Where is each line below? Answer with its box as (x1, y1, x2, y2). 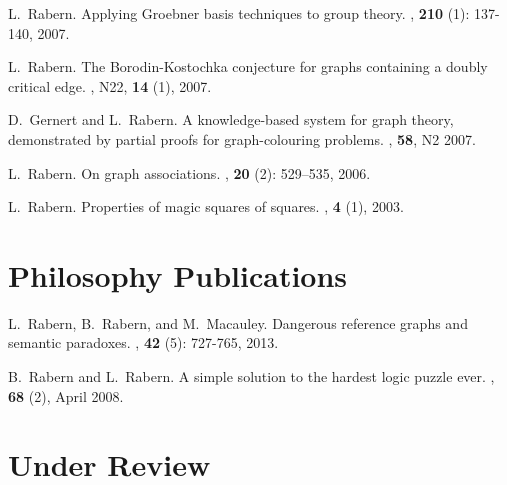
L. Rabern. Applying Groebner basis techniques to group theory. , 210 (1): (8, 3, 470, 23)
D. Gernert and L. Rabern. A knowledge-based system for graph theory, (8, 109, 454, 130)
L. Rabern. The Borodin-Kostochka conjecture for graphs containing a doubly (8, 56, 488, 77)
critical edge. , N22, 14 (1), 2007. (8, 75, 212, 96)
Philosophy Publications (8, 254, 348, 295)
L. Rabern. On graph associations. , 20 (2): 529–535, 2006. (8, 162, 371, 183)
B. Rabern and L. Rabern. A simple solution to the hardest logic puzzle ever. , (8, 366, 495, 387)
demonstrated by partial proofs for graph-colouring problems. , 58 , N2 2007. (8, 128, 476, 149)
